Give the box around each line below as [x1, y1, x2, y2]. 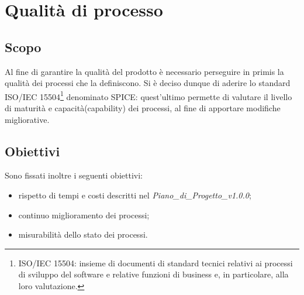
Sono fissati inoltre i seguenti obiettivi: [5, 169, 143, 181]
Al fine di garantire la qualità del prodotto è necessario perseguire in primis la [5, 65, 284, 77]
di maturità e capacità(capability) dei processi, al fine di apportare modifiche [5, 102, 281, 114]
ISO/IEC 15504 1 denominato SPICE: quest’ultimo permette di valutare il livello [5, 88, 292, 102]
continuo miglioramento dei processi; [18, 208, 150, 221]
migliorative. [5, 113, 50, 125]
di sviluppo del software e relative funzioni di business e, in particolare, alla [18, 268, 289, 280]
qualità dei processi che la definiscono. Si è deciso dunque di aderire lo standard [5, 77, 291, 89]
